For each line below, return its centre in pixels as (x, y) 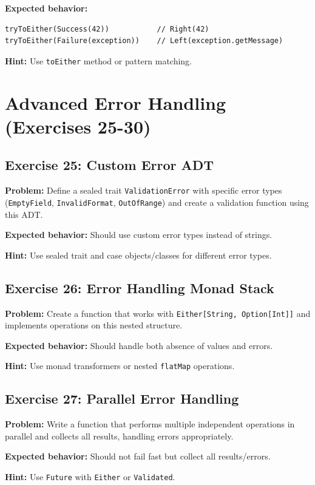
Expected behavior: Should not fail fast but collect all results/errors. (138, 456)
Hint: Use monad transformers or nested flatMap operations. (120, 366)
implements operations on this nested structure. (94, 325)
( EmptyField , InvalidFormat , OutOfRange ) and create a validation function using (157, 202)
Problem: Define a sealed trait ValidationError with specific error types (144, 190)
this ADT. (24, 214)
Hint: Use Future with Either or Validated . (90, 476)
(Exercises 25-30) (78, 126)
